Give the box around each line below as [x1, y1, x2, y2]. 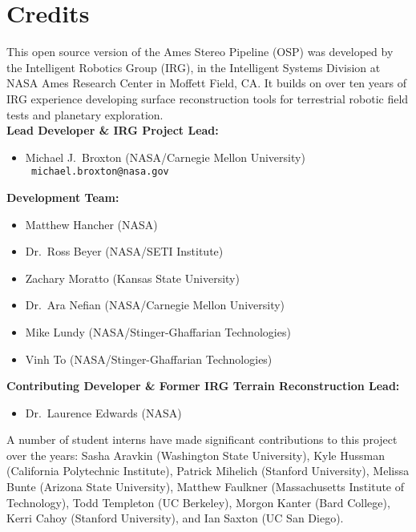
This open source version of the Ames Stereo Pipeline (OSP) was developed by [6, 43, 394, 60]
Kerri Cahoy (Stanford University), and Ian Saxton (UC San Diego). [6, 510, 344, 526]
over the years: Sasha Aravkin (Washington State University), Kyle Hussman [6, 446, 385, 463]
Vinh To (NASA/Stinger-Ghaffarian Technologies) [25, 350, 273, 367]
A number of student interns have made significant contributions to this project [6, 431, 398, 448]
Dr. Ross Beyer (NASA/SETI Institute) [25, 243, 224, 260]
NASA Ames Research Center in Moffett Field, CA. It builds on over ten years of [6, 75, 406, 91]
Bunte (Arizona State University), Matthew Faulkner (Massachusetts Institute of [6, 478, 405, 495]
